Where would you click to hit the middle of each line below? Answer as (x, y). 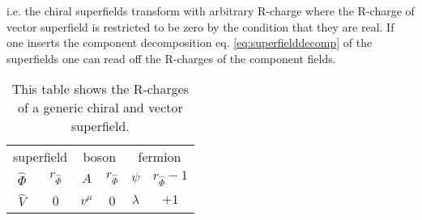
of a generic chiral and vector (100, 108)
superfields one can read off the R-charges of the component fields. (171, 58)
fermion (160, 157)
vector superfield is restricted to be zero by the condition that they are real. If (200, 26)
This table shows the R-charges (100, 89)
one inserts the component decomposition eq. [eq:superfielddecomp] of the (190, 42)
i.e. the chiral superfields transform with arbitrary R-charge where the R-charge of (211, 11)
